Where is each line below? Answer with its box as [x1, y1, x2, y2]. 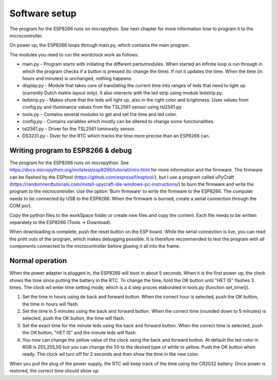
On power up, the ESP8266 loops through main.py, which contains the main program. [9, 42, 190, 48]
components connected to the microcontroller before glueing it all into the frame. [9, 243, 181, 249]
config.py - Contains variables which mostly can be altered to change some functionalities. [22, 118, 215, 125]
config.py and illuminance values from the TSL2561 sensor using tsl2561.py [22, 104, 182, 110]
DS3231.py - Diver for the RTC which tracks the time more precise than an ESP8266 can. [22, 133, 210, 139]
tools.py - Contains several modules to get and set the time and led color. [22, 111, 177, 117]
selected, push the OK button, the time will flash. [22, 315, 125, 322]
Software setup [9, 8, 77, 19]
